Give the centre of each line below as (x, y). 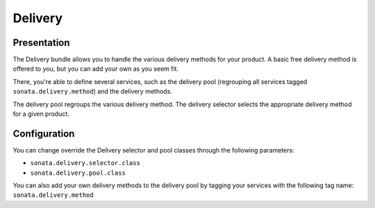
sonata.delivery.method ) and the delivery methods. (93, 92)
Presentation (41, 43)
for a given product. (41, 114)
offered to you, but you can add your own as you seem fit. (96, 69)
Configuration (44, 133)
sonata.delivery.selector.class (85, 163)
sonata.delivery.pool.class (78, 173)
